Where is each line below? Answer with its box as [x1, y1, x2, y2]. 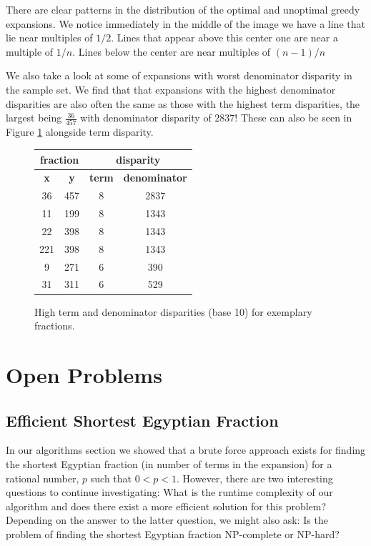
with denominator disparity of [80, 110, 212, 125]
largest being [6, 110, 62, 125]
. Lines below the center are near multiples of [72, 44, 271, 59]
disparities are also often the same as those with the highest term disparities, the [6, 96, 360, 111]
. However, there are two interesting [177, 470, 333, 485]
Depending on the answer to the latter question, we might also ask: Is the [6, 512, 328, 527]
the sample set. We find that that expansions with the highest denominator [6, 81, 336, 96]
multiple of [6, 44, 54, 59]
